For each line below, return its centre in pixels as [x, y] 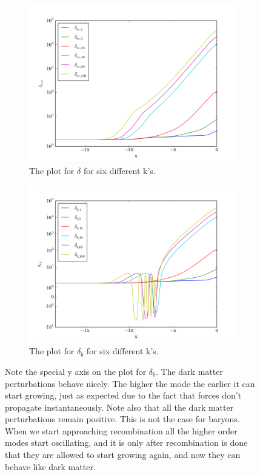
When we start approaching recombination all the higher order [121, 430]
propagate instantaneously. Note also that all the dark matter [119, 407]
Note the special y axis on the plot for [76, 371]
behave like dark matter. [50, 466]
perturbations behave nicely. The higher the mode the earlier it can [130, 383]
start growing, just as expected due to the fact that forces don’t [123, 395]
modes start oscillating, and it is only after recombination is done [126, 443]
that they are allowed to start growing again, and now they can [123, 455]
